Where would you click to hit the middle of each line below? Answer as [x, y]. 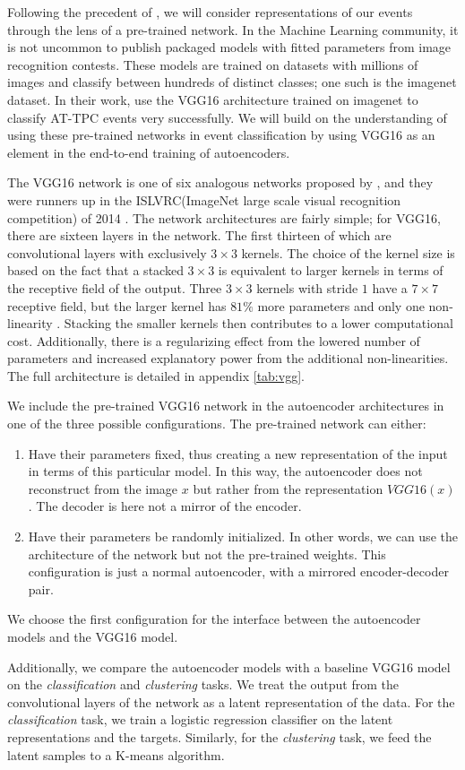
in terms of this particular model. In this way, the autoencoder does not [225, 471]
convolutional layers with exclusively [107, 252]
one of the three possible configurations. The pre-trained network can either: [217, 424]
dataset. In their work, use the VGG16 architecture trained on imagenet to [213, 99]
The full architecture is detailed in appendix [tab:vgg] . [156, 375]
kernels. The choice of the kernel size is [348, 252]
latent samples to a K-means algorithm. [116, 754]
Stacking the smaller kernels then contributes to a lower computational [258, 323]
